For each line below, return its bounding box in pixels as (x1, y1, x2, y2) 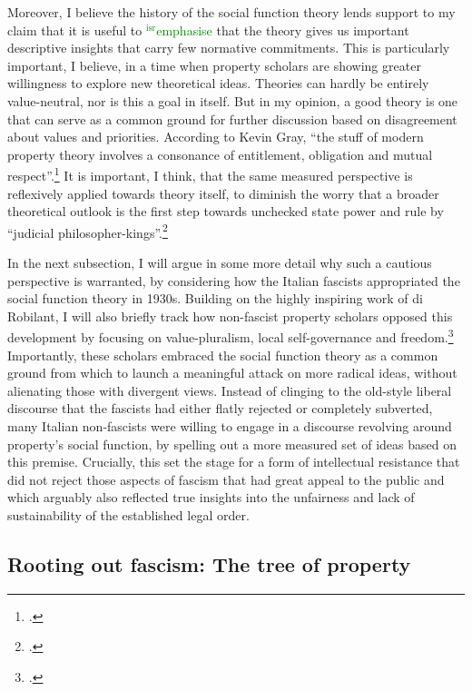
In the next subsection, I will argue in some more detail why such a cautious (7, 253, 432, 272)
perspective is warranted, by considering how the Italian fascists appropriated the (7, 271, 460, 290)
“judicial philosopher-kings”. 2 (7, 220, 168, 242)
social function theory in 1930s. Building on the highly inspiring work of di (7, 289, 423, 308)
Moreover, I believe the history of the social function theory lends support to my (7, 3, 456, 21)
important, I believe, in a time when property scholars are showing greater (7, 55, 421, 74)
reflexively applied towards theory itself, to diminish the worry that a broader (7, 183, 439, 202)
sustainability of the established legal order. (7, 506, 250, 524)
